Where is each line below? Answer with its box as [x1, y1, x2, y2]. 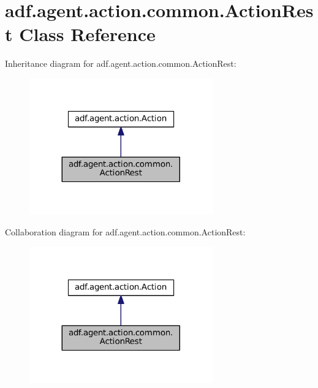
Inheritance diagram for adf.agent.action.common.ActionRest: [5, 57, 237, 70]
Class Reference [19, 21, 156, 47]
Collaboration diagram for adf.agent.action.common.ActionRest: [5, 226, 246, 238]
